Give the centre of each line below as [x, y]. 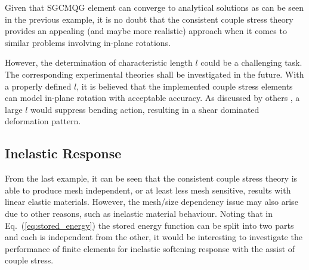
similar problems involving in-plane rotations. [88, 42]
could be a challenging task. [251, 62]
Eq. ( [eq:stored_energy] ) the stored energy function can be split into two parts [149, 225]
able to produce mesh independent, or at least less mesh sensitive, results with [148, 190]
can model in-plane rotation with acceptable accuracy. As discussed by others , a [152, 98]
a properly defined [38, 86]
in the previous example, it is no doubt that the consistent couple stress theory [149, 19]
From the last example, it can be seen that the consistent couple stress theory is [151, 178]
